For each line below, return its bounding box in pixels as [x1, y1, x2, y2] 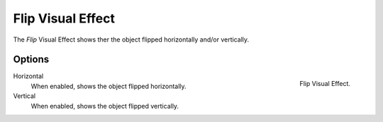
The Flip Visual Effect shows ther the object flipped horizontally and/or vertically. [13, 35, 250, 44]
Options [13, 54, 50, 66]
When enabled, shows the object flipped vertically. [30, 102, 179, 110]
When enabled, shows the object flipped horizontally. [30, 82, 187, 90]
